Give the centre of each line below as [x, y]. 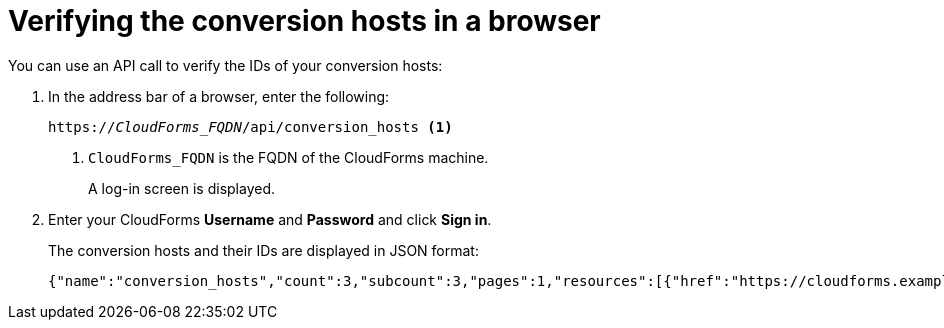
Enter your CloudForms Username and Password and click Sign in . [270, 219]
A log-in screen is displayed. [182, 188]
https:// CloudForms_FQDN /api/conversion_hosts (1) [250, 126]
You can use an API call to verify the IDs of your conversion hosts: [225, 65]
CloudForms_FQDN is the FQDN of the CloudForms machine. [288, 157]
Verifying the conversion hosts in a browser [304, 21]
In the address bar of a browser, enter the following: [219, 96]
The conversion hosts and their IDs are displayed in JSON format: [263, 250]
